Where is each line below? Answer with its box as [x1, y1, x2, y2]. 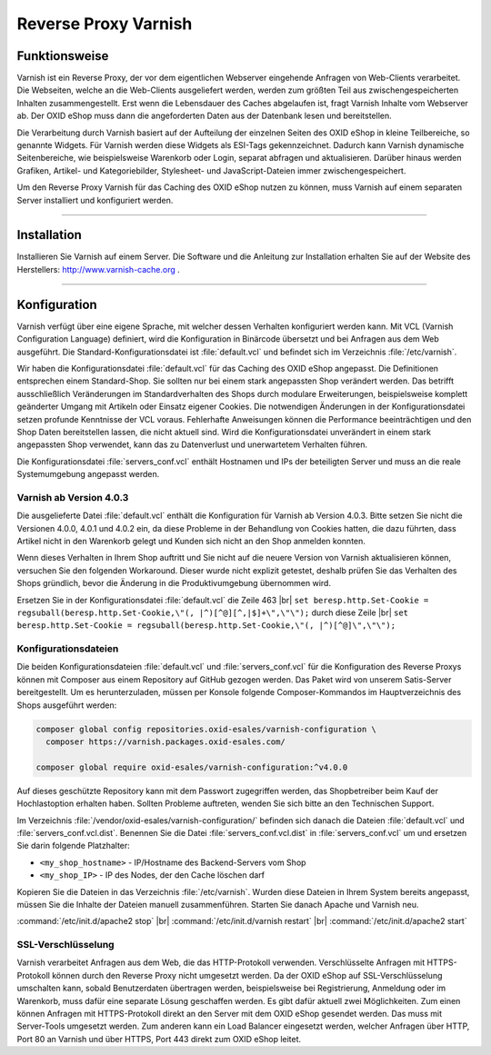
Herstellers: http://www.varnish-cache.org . [16, 264, 181, 274]
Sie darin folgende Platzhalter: [16, 841, 131, 851]
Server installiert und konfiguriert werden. [16, 194, 174, 205]
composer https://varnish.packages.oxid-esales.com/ [45, 737, 286, 747]
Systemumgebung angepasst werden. [16, 469, 160, 480]
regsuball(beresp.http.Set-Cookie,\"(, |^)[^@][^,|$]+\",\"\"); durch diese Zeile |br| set [16, 607, 409, 618]
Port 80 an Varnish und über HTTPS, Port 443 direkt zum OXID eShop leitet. [16, 1033, 302, 1044]
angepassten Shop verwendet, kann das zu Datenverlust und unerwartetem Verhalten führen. [16, 439, 368, 450]
